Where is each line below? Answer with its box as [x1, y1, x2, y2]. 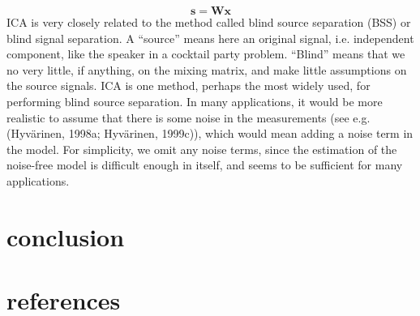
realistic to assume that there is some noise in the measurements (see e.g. [6, 109, 371, 126]
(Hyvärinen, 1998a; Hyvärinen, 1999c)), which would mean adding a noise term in [6, 125, 414, 142]
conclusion [6, 220, 125, 253]
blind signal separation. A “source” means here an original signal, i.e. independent [6, 29, 414, 46]
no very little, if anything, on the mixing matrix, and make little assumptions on [6, 61, 407, 78]
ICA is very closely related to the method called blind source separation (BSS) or [6, 14, 411, 30]
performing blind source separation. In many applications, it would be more [6, 92, 383, 109]
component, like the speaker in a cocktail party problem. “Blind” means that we [6, 45, 405, 62]
